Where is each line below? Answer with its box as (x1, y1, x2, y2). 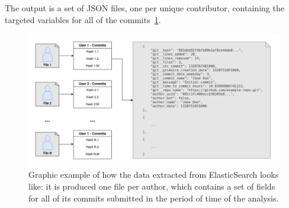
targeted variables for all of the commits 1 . (5, 13, 161, 25)
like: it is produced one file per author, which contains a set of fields (28, 180, 275, 192)
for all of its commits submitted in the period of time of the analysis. (28, 191, 279, 204)
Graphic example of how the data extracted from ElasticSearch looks (28, 168, 279, 181)
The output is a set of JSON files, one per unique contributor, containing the (5, 2, 284, 14)
